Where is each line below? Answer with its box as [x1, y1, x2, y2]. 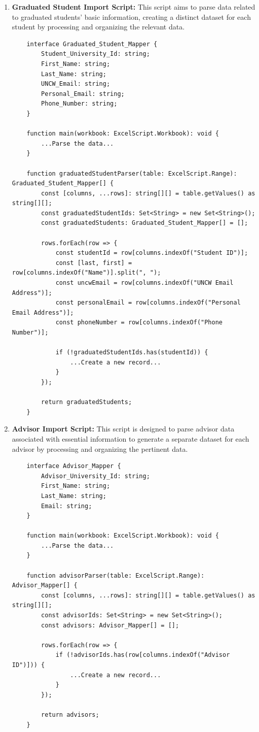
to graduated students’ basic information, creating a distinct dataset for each [12, 11, 251, 22]
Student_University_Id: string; [41, 50, 150, 58]
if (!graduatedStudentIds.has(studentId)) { [55, 349, 208, 356]
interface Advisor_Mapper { [26, 462, 121, 470]
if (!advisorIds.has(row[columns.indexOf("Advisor [55, 651, 230, 659]
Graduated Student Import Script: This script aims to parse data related [12, 2, 255, 12]
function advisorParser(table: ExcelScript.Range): [26, 572, 205, 579]
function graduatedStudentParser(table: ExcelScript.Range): [26, 170, 237, 177]
